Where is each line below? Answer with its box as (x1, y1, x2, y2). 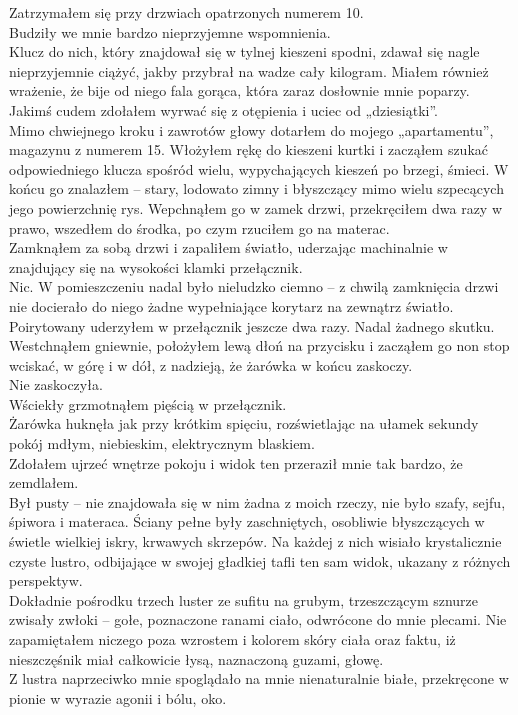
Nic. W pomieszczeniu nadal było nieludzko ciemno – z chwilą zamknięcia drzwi (9, 276, 499, 297)
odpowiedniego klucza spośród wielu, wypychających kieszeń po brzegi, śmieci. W (9, 158, 509, 179)
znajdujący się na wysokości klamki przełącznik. (9, 256, 303, 277)
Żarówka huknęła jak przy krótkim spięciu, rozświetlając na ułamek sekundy (9, 413, 479, 434)
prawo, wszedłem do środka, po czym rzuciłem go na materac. (9, 217, 390, 238)
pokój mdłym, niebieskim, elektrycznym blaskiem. (9, 433, 315, 454)
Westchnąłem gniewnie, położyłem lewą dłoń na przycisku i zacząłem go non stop (9, 335, 510, 356)
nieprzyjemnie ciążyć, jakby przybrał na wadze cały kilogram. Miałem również (9, 60, 489, 81)
